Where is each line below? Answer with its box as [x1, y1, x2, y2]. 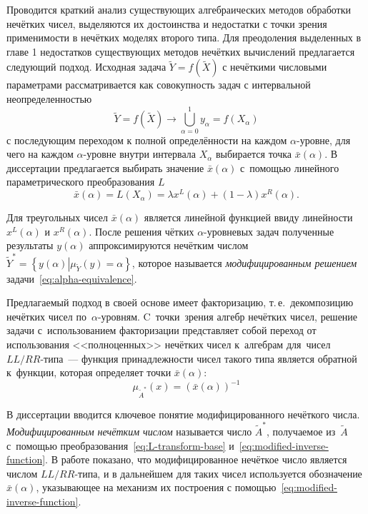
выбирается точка [215, 146, 292, 161]
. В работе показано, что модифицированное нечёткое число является [45, 452, 347, 467]
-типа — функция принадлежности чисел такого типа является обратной [40, 351, 357, 366]
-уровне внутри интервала [83, 146, 196, 161]
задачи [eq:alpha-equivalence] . [6, 271, 137, 286]
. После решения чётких [89, 223, 194, 238]
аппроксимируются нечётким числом [89, 238, 249, 253]
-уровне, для [296, 132, 351, 147]
